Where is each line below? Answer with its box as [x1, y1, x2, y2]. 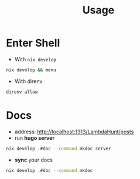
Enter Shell [6, 36, 60, 50]
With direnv [14, 77, 43, 85]
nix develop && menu [6, 67, 57, 73]
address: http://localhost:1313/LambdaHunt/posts [14, 128, 134, 135]
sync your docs [14, 156, 53, 163]
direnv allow [6, 89, 38, 95]
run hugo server [14, 134, 55, 141]
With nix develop [14, 56, 57, 63]
